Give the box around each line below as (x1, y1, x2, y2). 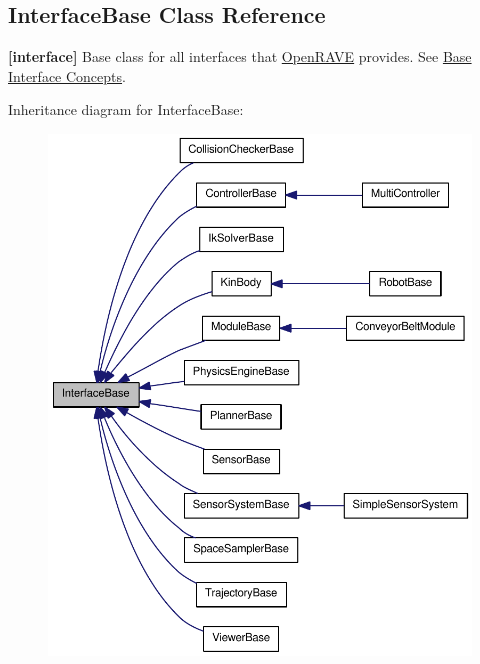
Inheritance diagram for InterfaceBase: (8, 99, 244, 120)
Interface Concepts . (8, 65, 126, 86)
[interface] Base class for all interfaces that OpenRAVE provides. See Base (8, 46, 472, 67)
